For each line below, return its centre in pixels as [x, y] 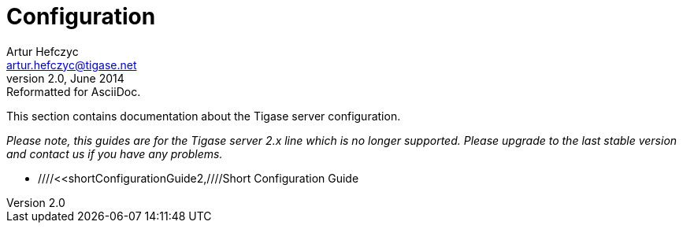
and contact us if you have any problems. [115, 153]
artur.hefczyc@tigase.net [72, 65]
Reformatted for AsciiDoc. [74, 91]
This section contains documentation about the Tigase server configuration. [204, 116]
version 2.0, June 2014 [65, 78]
